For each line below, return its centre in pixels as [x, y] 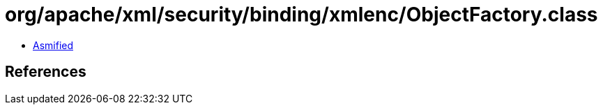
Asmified [53, 45]
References [46, 72]
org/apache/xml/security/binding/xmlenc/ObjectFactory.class [301, 15]
